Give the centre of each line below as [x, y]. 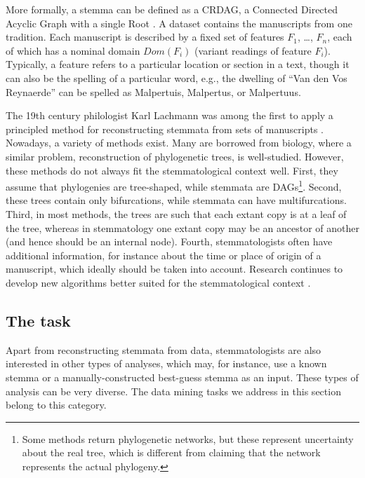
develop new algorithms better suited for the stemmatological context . [158, 282]
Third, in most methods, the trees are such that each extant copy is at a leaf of [176, 213]
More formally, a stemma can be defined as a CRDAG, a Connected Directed [172, 9]
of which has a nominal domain [73, 50]
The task [38, 320]
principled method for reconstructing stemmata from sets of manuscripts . [165, 129]
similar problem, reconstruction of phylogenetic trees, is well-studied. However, [175, 156]
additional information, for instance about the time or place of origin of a [164, 255]
